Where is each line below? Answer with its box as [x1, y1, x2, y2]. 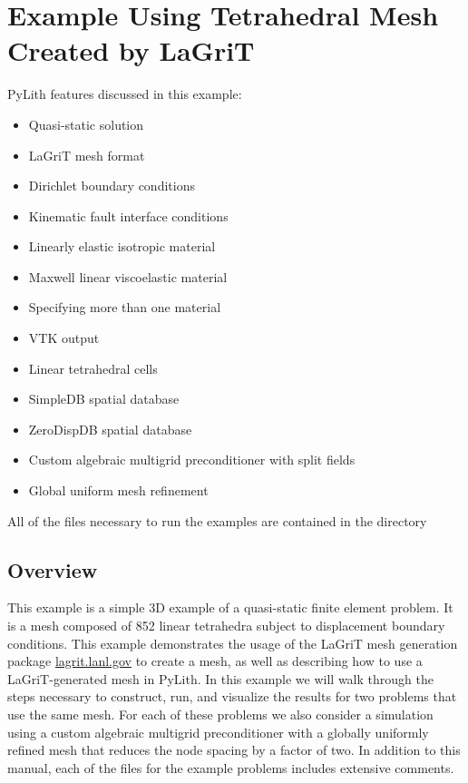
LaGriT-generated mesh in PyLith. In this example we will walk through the [7, 669, 434, 688]
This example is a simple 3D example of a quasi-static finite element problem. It [7, 598, 453, 617]
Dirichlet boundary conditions [28, 176, 195, 195]
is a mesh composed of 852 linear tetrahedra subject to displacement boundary [7, 616, 445, 635]
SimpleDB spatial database [28, 389, 180, 408]
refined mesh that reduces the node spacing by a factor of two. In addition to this [7, 740, 461, 759]
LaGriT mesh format [28, 145, 145, 164]
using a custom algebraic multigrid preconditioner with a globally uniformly [7, 722, 429, 741]
